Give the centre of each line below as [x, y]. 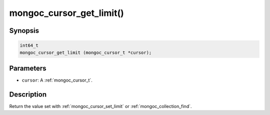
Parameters [28, 68]
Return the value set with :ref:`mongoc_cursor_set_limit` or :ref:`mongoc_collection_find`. [100, 106]
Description [28, 94]
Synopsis [24, 31]
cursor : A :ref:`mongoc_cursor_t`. [57, 80]
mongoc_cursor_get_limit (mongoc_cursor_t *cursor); [86, 53]
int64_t [29, 46]
